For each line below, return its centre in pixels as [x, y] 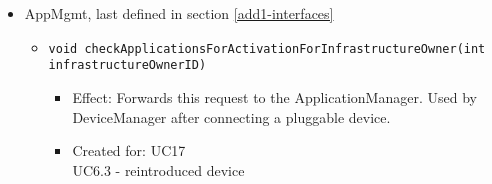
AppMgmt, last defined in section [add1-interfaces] [179, 13]
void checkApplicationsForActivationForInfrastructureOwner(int [267, 48]
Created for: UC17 [129, 150]
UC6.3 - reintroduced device [158, 169]
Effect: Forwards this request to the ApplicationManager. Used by [274, 96]
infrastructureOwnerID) [127, 65]
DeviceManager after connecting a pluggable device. [231, 116]
